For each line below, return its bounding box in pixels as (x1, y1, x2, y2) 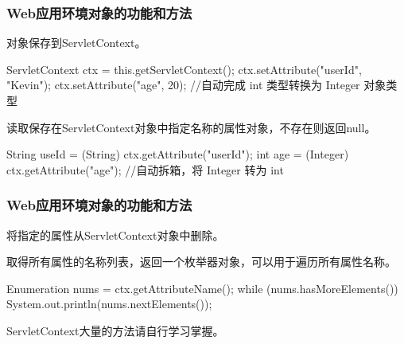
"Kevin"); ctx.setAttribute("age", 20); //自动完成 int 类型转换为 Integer (6, 76, 360, 93)
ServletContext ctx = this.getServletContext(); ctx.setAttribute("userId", (6, 61, 362, 77)
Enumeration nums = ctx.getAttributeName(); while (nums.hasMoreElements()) (6, 279, 398, 296)
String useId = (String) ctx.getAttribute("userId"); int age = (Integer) (6, 146, 349, 162)
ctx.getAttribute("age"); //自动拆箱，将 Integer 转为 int (6, 161, 284, 178)
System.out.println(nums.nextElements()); (6, 295, 212, 312)
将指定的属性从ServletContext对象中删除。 (6, 226, 224, 243)
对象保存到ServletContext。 (6, 34, 146, 51)
